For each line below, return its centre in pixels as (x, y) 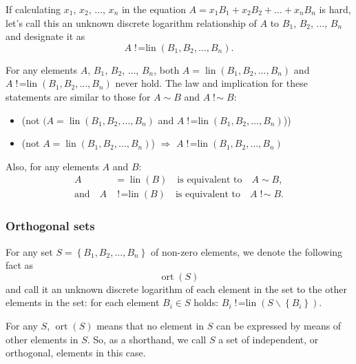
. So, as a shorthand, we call (147, 339)
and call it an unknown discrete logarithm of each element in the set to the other (177, 289)
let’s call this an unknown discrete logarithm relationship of (131, 22)
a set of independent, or (269, 339)
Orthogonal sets (50, 226)
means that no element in (150, 325)
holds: (206, 302)
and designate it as (45, 36)
